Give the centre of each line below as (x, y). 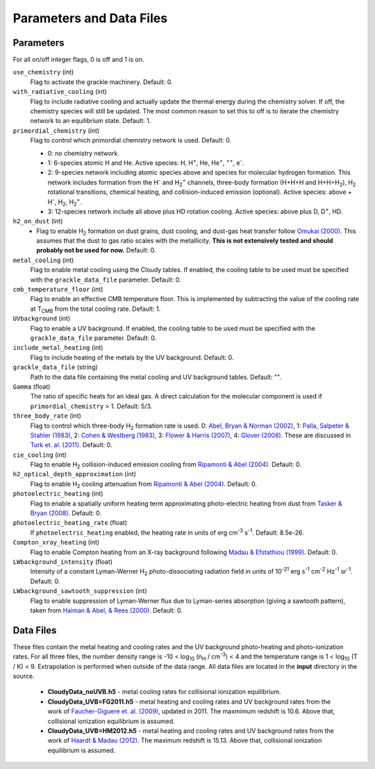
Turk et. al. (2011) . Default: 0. (71, 445)
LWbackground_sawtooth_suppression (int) (80, 591)
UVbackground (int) (42, 318)
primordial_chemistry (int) (56, 130)
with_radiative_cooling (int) (60, 92)
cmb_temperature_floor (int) (58, 289)
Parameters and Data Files (90, 18)
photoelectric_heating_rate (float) (70, 523)
